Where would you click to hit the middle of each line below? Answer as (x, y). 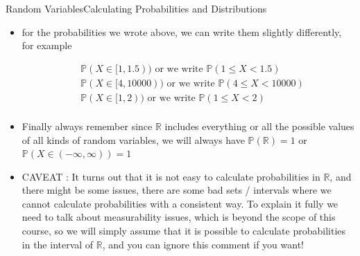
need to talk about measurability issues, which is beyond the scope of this (179, 217)
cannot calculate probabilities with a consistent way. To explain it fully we (180, 203)
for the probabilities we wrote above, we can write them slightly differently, (182, 31)
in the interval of (58, 244)
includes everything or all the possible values (259, 126)
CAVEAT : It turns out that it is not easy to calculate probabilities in (171, 176)
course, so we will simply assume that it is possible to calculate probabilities (184, 231)
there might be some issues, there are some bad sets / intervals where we (177, 190)
